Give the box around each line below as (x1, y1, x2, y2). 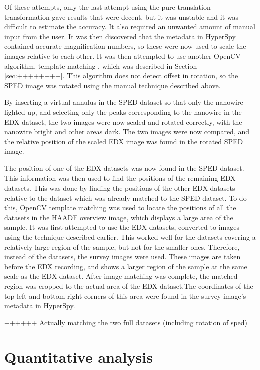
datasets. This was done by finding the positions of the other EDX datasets (4, 182, 235, 193)
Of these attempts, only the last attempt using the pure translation (4, 2, 211, 12)
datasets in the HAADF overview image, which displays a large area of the (4, 212, 233, 222)
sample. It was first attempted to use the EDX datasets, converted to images (4, 222, 239, 232)
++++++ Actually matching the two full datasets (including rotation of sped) (4, 317, 248, 327)
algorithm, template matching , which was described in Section (4, 60, 197, 71)
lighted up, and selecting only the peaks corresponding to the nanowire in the (4, 106, 242, 117)
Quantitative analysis (4, 346, 153, 367)
